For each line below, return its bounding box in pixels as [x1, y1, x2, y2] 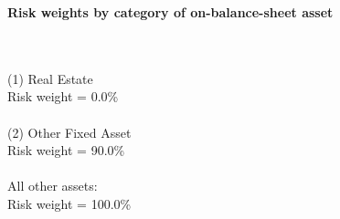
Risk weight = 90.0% [7, 141, 125, 160]
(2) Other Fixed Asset [7, 122, 132, 141]
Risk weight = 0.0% [7, 87, 119, 106]
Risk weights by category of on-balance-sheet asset [7, 3, 334, 21]
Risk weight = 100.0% [7, 193, 132, 213]
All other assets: [7, 176, 98, 195]
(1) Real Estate [7, 68, 93, 88]
